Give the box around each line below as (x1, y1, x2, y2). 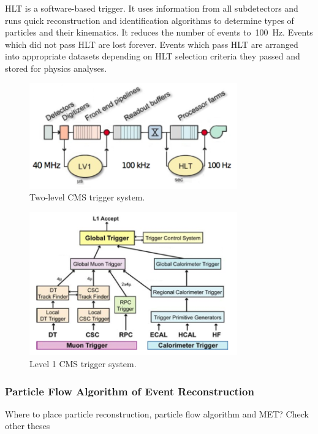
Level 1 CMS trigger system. (29, 357, 137, 370)
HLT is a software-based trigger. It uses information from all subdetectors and (5, 2, 298, 14)
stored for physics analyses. (5, 61, 107, 74)
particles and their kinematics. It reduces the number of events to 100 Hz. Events (5, 26, 313, 39)
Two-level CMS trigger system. (29, 191, 145, 204)
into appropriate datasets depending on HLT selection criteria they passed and (5, 50, 300, 63)
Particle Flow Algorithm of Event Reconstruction (5, 383, 254, 398)
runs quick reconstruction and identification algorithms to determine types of (5, 13, 294, 26)
